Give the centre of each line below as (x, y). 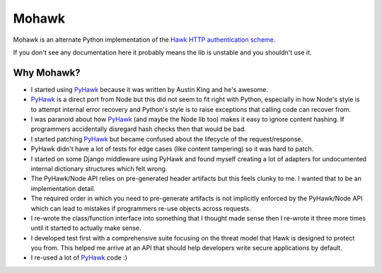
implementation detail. (63, 188)
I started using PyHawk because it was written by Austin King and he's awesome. (150, 89)
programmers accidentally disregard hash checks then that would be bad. (139, 129)
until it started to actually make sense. (86, 228)
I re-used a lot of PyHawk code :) (79, 257)
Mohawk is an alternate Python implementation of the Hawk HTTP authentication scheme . (144, 40)
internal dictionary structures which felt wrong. (99, 168)
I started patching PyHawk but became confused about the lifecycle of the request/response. (167, 139)
